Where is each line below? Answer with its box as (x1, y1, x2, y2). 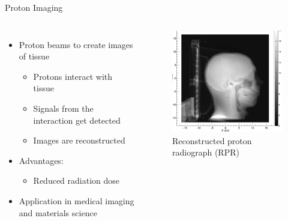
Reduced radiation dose (33, 174, 120, 187)
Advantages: (19, 154, 64, 166)
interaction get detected (33, 114, 121, 126)
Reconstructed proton (172, 134, 252, 147)
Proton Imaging (5, 1, 63, 13)
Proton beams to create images (19, 38, 133, 50)
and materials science (19, 206, 97, 219)
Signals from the (33, 101, 94, 114)
